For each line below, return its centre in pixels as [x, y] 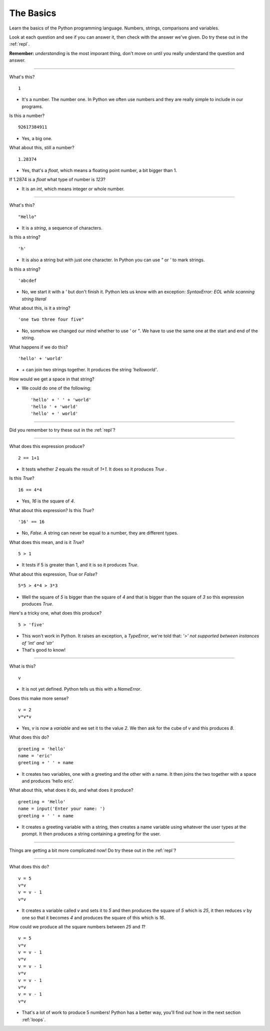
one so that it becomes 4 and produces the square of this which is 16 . [93, 917]
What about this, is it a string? [40, 308]
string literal [34, 299]
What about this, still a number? [42, 148]
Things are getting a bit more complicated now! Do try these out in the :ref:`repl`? [93, 850]
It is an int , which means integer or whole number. [73, 189]
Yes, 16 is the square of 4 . [48, 501]
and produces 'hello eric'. [48, 781]
